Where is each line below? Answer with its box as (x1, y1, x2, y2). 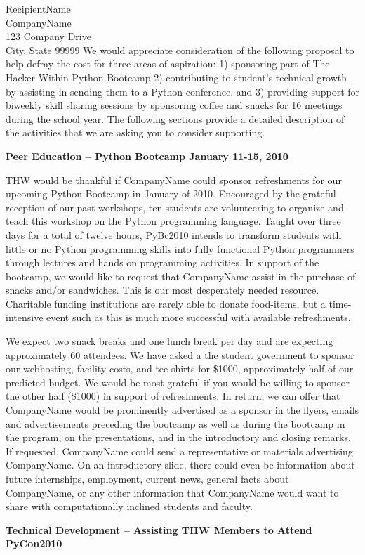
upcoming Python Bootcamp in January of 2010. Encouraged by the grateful (6, 186, 336, 201)
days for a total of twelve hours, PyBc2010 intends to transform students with (6, 227, 342, 242)
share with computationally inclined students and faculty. (6, 499, 253, 514)
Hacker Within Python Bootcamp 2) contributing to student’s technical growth (6, 70, 347, 84)
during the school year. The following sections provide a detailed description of (6, 111, 345, 126)
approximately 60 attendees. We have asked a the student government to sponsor (6, 347, 354, 362)
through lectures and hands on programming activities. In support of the (6, 255, 319, 270)
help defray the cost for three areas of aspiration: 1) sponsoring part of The (6, 56, 330, 71)
